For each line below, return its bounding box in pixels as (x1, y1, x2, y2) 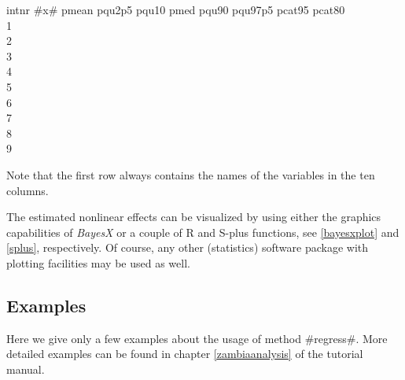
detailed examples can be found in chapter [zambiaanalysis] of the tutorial (6, 345, 363, 362)
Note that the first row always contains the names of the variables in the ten (6, 166, 375, 183)
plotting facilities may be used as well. (6, 254, 190, 271)
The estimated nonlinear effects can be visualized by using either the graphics (6, 208, 381, 225)
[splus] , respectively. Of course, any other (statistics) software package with (6, 239, 369, 256)
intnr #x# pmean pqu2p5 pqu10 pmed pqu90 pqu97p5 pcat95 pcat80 (6, 2, 345, 17)
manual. (6, 360, 45, 377)
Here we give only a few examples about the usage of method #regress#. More (6, 330, 388, 346)
